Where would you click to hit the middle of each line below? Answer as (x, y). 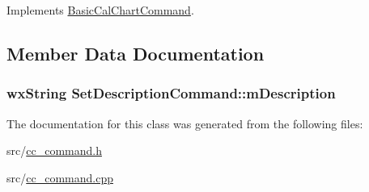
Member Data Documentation (136, 53)
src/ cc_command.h (54, 150)
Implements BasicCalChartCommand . (100, 10)
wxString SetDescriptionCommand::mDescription (171, 93)
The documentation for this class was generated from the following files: (185, 123)
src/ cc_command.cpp (60, 177)
